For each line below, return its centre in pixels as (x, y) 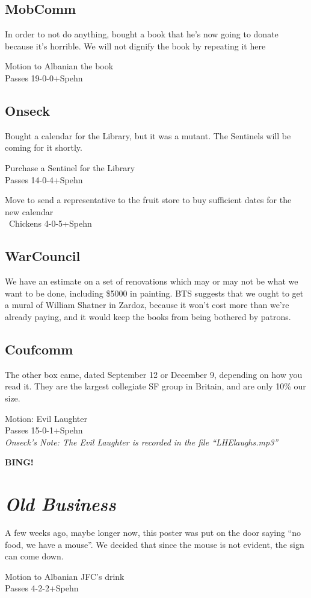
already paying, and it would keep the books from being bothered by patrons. (148, 316)
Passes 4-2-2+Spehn (42, 588)
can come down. (34, 556)
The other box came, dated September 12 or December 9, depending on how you (154, 374)
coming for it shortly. (44, 147)
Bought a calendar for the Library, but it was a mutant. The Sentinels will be (148, 135)
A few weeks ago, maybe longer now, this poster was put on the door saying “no (153, 532)
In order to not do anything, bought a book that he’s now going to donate (142, 34)
